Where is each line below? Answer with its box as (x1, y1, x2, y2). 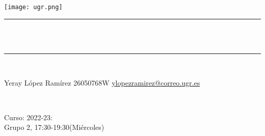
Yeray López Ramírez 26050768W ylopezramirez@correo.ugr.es (4, 77, 200, 88)
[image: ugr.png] (4, 4, 63, 11)
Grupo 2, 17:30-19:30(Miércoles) (4, 122, 104, 132)
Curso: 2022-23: (4, 112, 53, 122)
